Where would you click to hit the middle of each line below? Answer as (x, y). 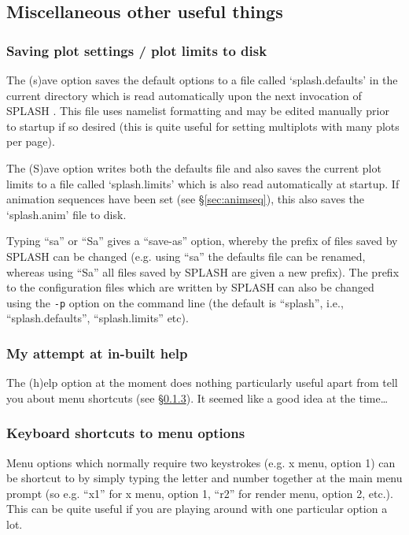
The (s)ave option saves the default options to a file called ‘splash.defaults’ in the (202, 80)
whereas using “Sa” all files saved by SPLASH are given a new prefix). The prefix (203, 271)
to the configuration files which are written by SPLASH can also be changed (190, 287)
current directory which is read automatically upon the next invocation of (184, 95)
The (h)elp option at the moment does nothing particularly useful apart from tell (202, 383)
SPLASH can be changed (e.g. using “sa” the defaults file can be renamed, (186, 256)
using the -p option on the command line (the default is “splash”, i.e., (175, 302)
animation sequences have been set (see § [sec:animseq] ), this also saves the (186, 199)
